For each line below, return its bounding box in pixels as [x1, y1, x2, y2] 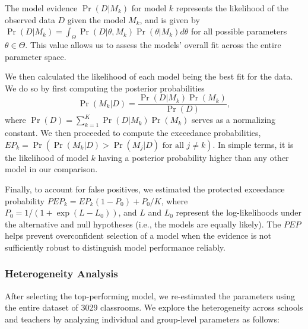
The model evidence [5, 2, 78, 14]
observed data [5, 13, 55, 26]
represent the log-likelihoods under [176, 206, 302, 219]
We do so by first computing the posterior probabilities [5, 81, 205, 94]
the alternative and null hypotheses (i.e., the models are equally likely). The [5, 217, 281, 230]
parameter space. [5, 50, 66, 62]
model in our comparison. [5, 163, 98, 175]
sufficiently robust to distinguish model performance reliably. [5, 241, 226, 253]
